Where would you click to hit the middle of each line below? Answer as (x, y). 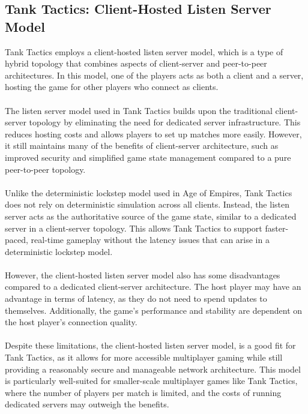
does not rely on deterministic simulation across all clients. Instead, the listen (147, 204)
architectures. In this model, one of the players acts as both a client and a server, (154, 75)
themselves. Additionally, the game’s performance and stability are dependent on (154, 310)
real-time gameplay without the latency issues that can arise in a (150, 240)
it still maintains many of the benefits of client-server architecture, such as (142, 145)
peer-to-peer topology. (45, 169)
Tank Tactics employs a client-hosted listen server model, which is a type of (144, 51)
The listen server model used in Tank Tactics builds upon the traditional (139, 110)
